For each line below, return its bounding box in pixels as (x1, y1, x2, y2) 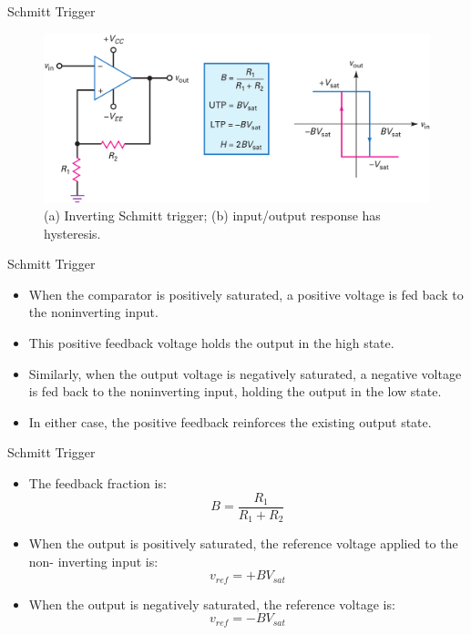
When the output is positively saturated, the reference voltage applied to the (28, 534, 458, 553)
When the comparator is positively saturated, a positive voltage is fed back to (28, 284, 464, 303)
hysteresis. (44, 223, 101, 242)
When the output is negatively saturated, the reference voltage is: (28, 594, 395, 613)
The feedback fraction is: (28, 474, 167, 493)
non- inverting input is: (28, 551, 159, 570)
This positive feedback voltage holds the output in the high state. (28, 333, 394, 353)
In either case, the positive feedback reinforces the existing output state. (28, 412, 432, 431)
